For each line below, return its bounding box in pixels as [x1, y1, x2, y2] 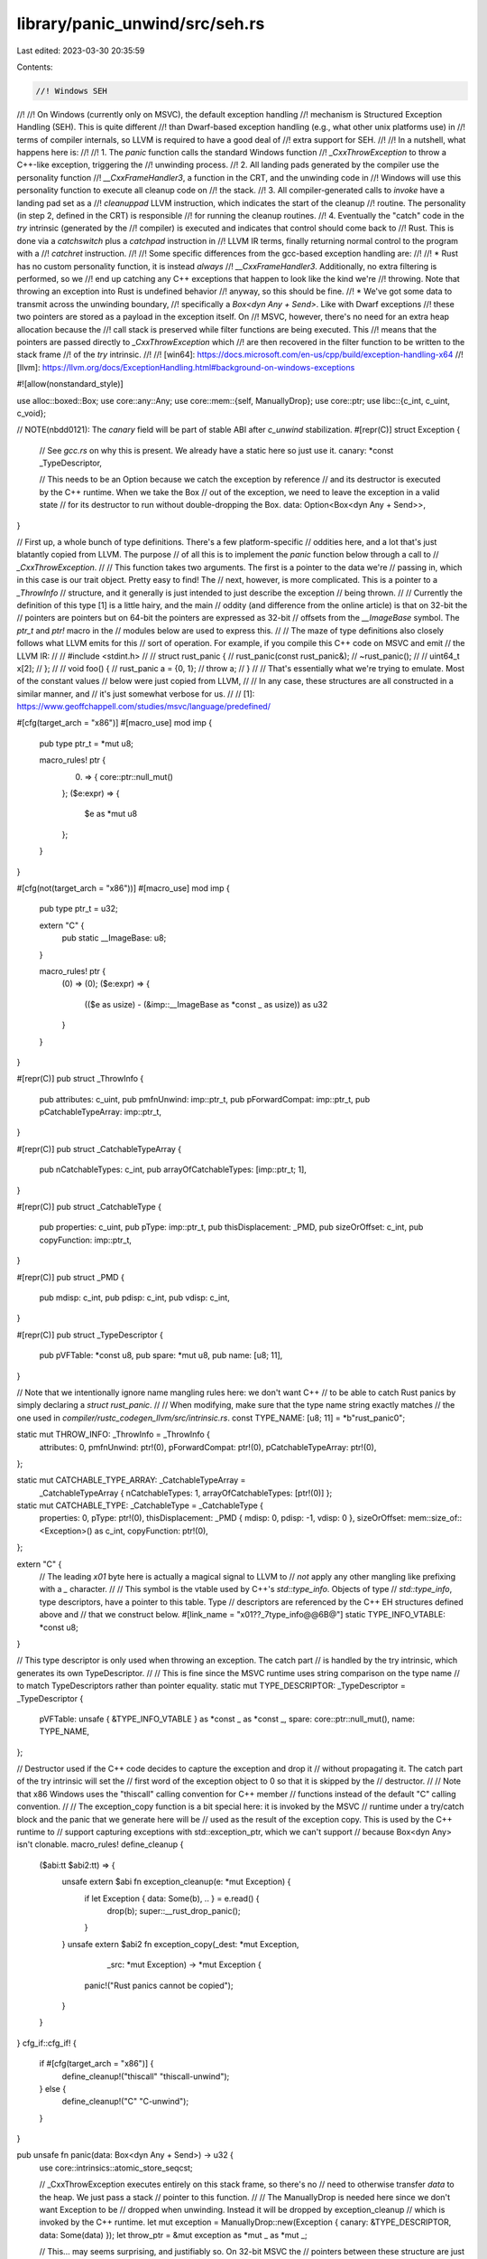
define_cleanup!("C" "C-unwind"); [61, 2096, 189, 2107]
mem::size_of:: [408, 1513, 463, 1523]
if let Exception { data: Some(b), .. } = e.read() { [84, 1893, 261, 1904]
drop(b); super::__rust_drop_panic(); [106, 1906, 241, 1916]
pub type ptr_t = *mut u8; [39, 737, 134, 749]
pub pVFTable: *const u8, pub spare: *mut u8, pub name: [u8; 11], [39, 1350, 283, 1361]
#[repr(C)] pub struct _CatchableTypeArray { [16, 1143, 182, 1154]
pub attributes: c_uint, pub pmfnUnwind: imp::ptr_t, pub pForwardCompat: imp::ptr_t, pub [39, 1093, 370, 1104]
